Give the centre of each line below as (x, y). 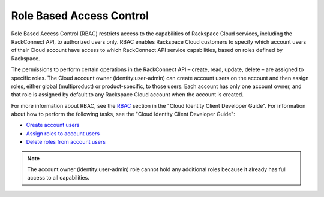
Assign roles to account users (63, 133)
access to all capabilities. (58, 178)
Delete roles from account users (66, 142)
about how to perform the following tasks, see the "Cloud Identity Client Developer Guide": (123, 114)
